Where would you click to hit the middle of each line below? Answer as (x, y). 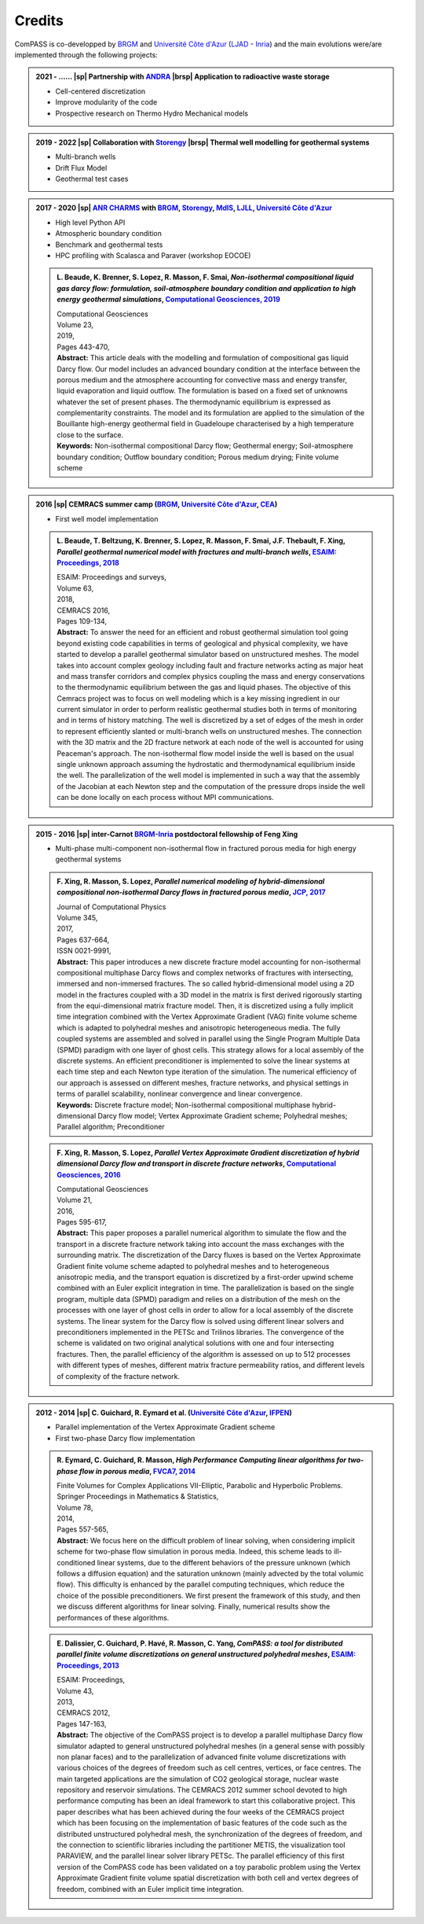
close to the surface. (90, 435)
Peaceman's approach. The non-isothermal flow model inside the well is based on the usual (205, 753)
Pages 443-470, (83, 347)
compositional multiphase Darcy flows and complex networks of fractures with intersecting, (205, 972)
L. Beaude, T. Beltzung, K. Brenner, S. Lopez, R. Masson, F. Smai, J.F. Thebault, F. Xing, (201, 541)
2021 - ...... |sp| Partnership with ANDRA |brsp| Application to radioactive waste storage (183, 77)
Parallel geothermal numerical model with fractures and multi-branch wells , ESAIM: (197, 551)
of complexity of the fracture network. (119, 1376)
